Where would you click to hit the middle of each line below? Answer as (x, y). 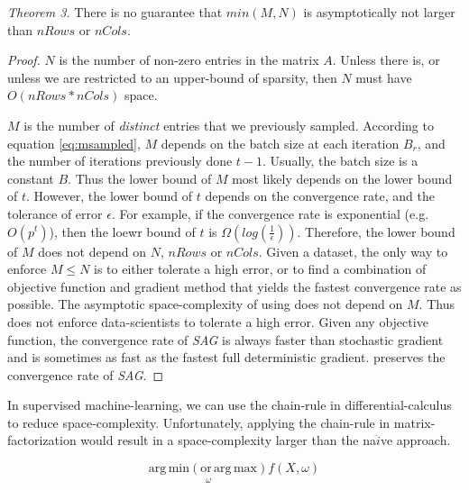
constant (31, 178)
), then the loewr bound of (122, 231)
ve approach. (415, 440)
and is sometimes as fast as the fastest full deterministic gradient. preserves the (226, 357)
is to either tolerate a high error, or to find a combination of (260, 269)
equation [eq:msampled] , (74, 143)
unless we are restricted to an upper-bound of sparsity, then (172, 77)
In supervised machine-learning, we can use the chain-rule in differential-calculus (230, 405)
